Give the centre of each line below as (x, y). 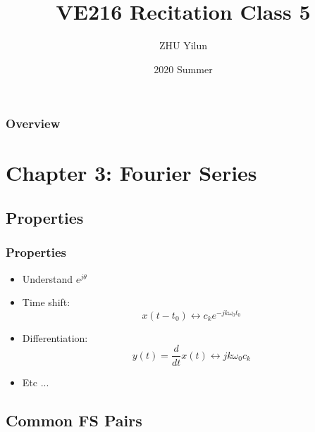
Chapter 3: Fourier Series (131, 173)
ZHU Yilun (183, 45)
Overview (33, 123)
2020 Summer (183, 69)
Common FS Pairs (74, 420)
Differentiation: (55, 337)
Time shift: (46, 302)
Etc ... (36, 382)
